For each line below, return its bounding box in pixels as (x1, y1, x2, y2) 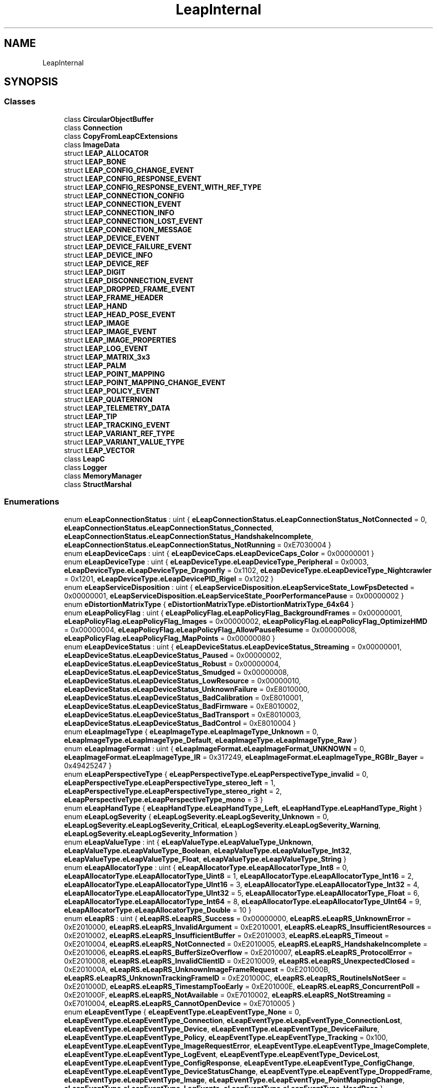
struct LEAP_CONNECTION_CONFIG (64, 191, 185, 200)
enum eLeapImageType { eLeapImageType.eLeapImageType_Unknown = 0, (64, 727, 319, 736)
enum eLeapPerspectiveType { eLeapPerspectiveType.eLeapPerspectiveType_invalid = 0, (64, 769, 369, 778)
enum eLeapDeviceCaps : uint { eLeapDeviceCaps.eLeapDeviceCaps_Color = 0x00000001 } (64, 548, 374, 557)
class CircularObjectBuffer (64, 114, 154, 123)
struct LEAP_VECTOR (64, 446, 135, 455)
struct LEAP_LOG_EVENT (64, 344, 148, 353)
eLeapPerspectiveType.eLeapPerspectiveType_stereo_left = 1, (64, 778, 276, 787)
